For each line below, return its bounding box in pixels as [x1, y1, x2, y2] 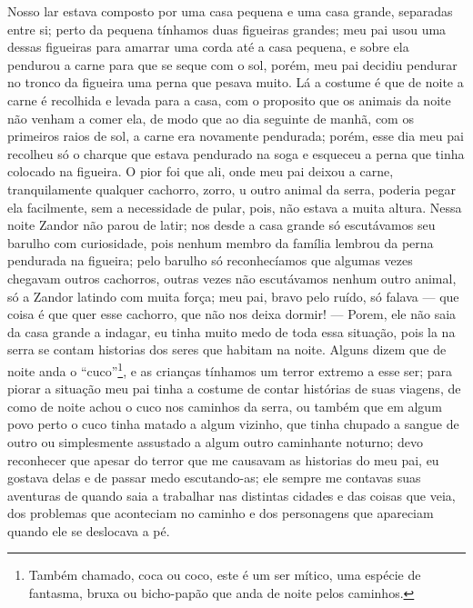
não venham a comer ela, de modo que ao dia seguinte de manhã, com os [7, 108, 414, 127]
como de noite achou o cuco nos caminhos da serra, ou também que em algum [7, 396, 442, 415]
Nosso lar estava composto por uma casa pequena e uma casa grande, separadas [7, 2, 453, 20]
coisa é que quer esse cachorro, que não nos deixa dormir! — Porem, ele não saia [7, 304, 457, 324]
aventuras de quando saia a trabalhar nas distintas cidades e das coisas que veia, [7, 485, 456, 504]
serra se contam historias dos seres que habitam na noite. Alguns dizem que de [7, 340, 447, 359]
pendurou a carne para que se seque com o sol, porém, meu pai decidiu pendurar [7, 55, 458, 74]
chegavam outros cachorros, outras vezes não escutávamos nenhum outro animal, [7, 268, 457, 287]
